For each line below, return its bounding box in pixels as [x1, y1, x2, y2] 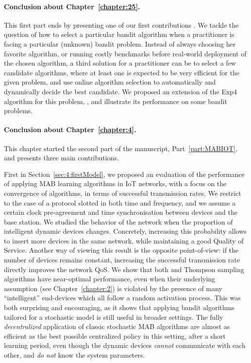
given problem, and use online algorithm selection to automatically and [4, 77, 216, 87]
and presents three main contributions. [4, 153, 119, 163]
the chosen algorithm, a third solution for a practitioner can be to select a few [4, 58, 236, 68]
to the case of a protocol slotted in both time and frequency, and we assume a [4, 197, 236, 207]
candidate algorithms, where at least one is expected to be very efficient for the [4, 67, 239, 77]
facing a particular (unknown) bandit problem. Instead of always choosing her [4, 38, 236, 49]
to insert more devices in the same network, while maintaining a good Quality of [4, 235, 244, 245]
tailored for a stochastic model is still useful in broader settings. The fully [4, 311, 223, 322]
